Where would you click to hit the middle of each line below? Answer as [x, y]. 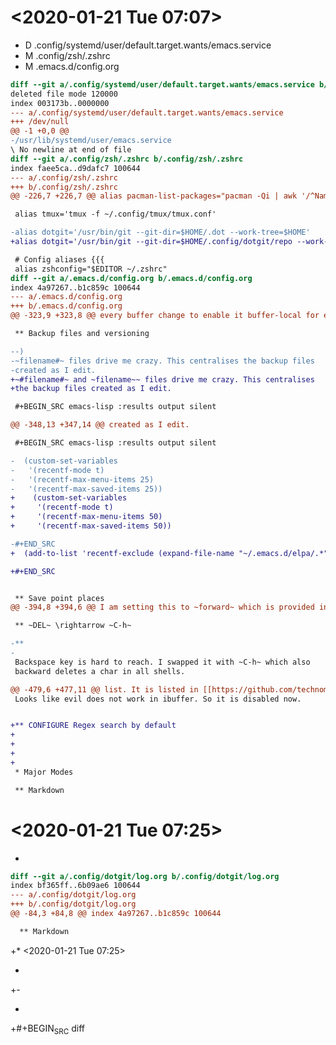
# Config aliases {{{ [59, 259]
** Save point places [59, 598]
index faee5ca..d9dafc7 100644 [75, 168]
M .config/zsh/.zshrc [67, 55]
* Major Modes [44, 772]
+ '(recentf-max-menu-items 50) [86, 517]
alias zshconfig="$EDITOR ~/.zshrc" [91, 269]
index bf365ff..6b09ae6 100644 [75, 886]
